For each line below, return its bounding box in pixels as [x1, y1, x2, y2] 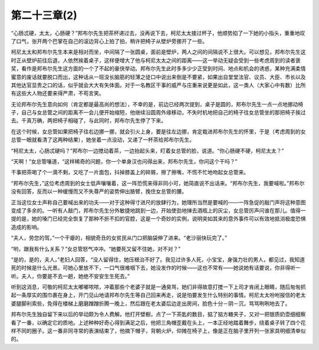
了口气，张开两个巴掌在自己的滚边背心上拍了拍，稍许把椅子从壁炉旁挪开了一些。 [11, 37, 208, 44]
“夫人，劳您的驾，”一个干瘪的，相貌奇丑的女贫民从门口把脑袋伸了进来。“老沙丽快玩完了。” [11, 234, 227, 241]
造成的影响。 [11, 223, 43, 230]
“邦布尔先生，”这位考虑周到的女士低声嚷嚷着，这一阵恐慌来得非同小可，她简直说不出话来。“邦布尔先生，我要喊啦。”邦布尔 [11, 179, 305, 187]
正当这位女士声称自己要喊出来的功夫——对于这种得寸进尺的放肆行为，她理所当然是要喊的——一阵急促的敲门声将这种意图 [11, 198, 306, 206]
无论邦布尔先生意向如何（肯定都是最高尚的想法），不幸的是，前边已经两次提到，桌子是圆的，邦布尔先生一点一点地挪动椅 [11, 100, 304, 107]
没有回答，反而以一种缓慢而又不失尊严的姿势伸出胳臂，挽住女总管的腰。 [11, 188, 187, 195]
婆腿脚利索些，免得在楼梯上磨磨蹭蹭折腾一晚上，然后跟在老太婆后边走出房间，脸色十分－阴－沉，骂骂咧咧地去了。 [11, 300, 291, 307]
